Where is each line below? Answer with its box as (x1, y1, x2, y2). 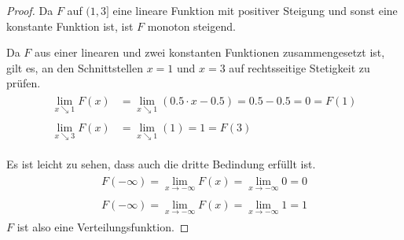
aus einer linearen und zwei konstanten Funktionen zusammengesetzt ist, (35, 44, 385, 61)
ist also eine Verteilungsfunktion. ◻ (17, 218, 189, 234)
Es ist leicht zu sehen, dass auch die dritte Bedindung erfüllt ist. (6, 155, 316, 172)
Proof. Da (6, 2, 53, 18)
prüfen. (6, 75, 41, 91)
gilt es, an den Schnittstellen (6, 59, 143, 76)
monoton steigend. (147, 17, 236, 34)
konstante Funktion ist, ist (6, 17, 134, 34)
